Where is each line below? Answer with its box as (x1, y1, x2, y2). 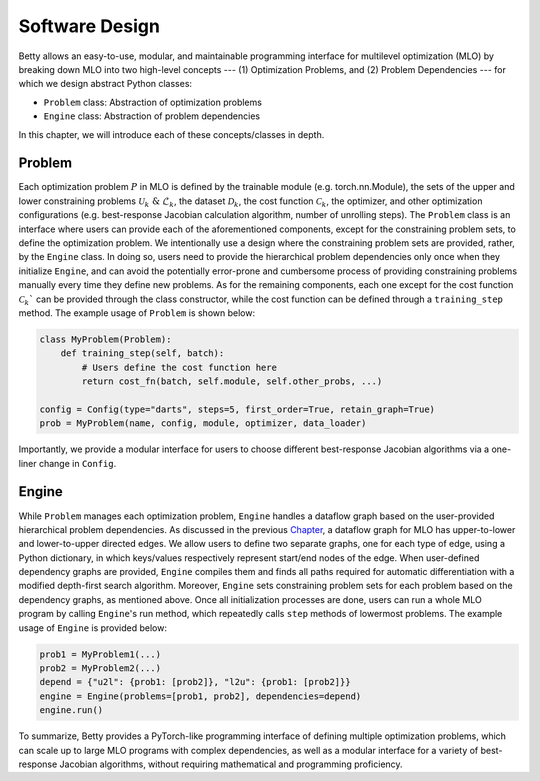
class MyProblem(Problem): (39, 333, 172, 345)
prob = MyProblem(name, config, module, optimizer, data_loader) (39, 418, 367, 429)
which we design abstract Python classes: (18, 78, 193, 90)
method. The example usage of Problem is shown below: (18, 306, 255, 319)
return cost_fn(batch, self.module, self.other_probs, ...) (81, 376, 383, 387)
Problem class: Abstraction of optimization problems (43, 96, 262, 108)
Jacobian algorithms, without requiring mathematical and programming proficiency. (59, 758, 404, 770)
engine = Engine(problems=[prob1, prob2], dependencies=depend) (39, 690, 362, 702)
